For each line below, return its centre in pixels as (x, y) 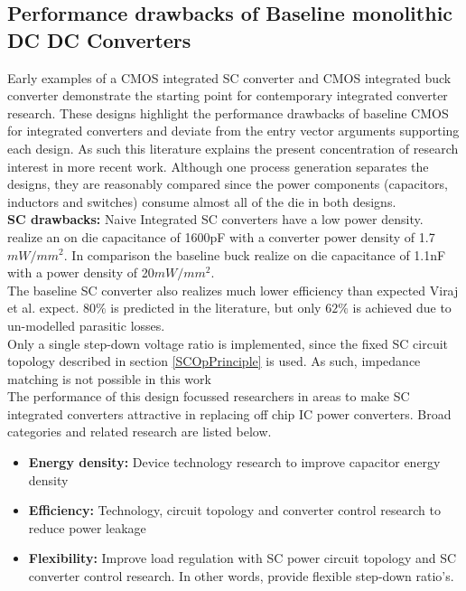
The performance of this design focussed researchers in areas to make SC (209, 396)
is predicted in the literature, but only (216, 308)
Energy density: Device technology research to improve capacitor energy (234, 462)
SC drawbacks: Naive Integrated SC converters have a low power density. (215, 219)
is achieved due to (402, 308)
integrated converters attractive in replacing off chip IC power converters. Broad (229, 413)
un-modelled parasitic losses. (86, 325)
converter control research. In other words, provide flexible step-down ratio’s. (241, 576)
